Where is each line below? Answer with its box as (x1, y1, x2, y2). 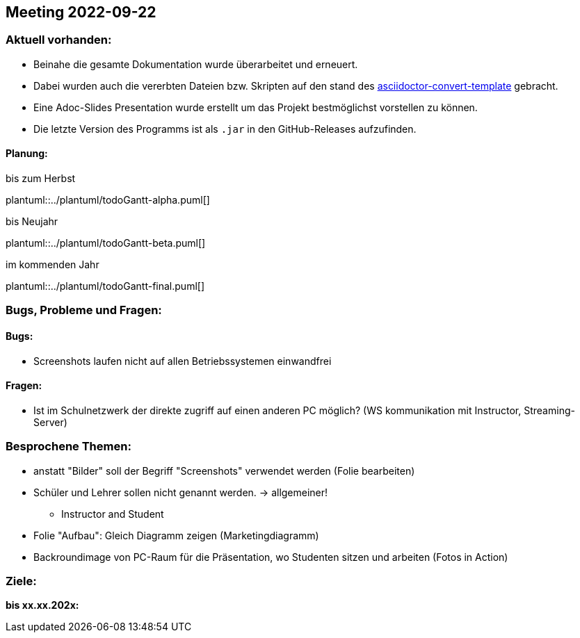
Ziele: (6, 573, 37, 588)
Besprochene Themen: (6, 439, 131, 454)
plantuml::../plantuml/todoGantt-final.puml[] (6, 280, 204, 293)
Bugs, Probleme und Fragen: (6, 303, 162, 318)
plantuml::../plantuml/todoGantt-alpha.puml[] (6, 194, 210, 206)
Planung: (6, 147, 48, 160)
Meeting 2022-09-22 (6, 3, 156, 21)
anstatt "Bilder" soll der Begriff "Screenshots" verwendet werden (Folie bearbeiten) (33, 464, 415, 477)
